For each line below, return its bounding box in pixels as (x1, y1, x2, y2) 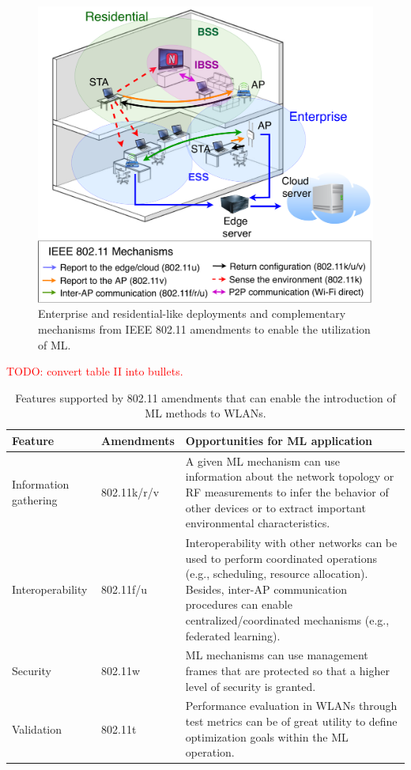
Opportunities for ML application (185, 432, 373, 448)
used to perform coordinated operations (185, 549, 378, 566)
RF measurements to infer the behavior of (185, 483, 389, 500)
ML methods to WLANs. (145, 405, 266, 421)
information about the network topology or (185, 468, 394, 485)
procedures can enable (185, 596, 292, 613)
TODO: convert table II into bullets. (6, 363, 183, 379)
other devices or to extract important (185, 499, 366, 515)
